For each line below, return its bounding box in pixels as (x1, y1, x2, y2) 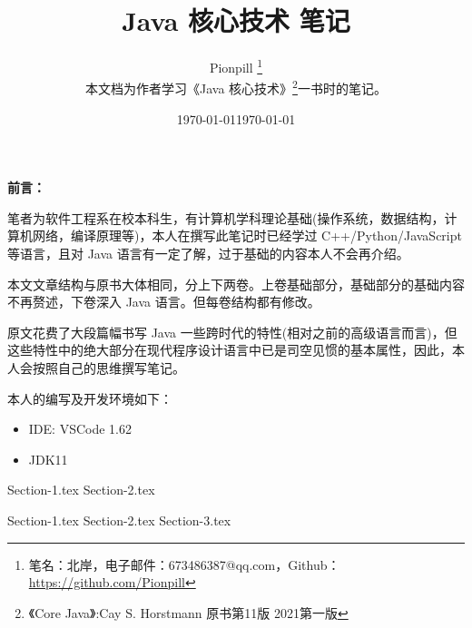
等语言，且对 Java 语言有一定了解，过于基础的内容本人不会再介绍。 (7, 244, 409, 262)
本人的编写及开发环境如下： (7, 388, 172, 407)
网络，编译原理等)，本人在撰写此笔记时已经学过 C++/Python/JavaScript (32, 226, 462, 245)
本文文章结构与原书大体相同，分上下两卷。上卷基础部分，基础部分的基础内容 (7, 274, 465, 293)
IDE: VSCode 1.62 (28, 419, 132, 438)
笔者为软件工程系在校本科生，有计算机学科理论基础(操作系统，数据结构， (7, 208, 445, 227)
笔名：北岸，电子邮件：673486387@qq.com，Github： (28, 554, 340, 574)
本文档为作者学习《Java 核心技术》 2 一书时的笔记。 (85, 76, 387, 98)
